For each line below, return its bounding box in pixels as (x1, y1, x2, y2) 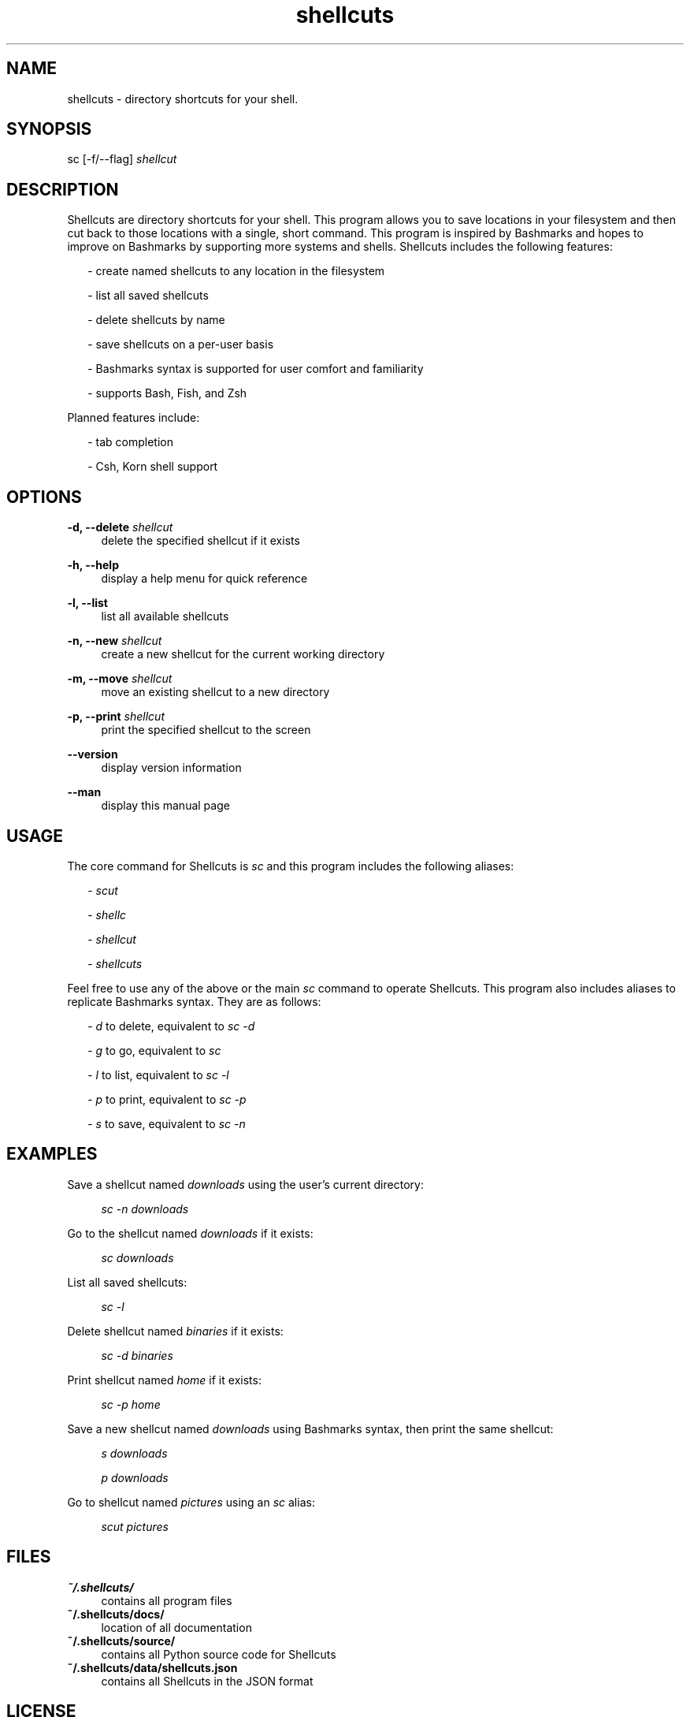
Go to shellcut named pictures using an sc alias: (67, 1495, 315, 1509)
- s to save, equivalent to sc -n (87, 1116, 246, 1130)
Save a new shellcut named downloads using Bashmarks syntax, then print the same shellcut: (67, 1421, 554, 1436)
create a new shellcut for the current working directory (101, 647, 385, 661)
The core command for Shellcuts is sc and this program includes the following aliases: (67, 858, 514, 873)
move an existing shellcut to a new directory (101, 685, 330, 699)
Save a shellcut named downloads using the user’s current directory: (67, 1177, 424, 1191)
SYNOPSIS (6, 119, 92, 140)
